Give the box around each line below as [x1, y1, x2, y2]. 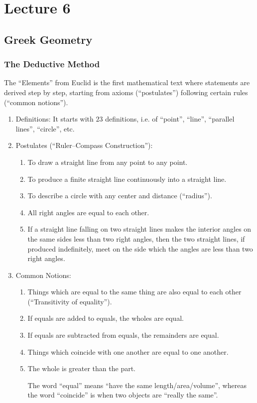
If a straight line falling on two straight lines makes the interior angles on [27, 224, 252, 234]
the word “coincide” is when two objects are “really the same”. [27, 390, 218, 400]
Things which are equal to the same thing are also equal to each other [27, 286, 242, 297]
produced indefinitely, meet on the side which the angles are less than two [27, 243, 253, 254]
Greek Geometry [4, 31, 93, 47]
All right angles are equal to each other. [27, 207, 149, 217]
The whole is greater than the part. [27, 363, 136, 374]
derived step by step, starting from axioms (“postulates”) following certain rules [4, 87, 248, 97]
